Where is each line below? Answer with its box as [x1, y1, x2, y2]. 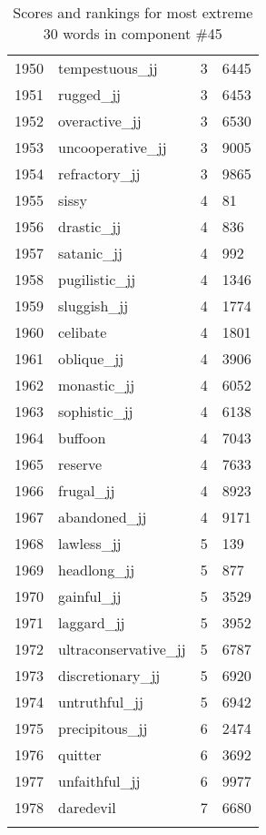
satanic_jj [58, 242, 123, 263]
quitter [58, 744, 102, 765]
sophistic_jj [58, 401, 133, 422]
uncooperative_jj [58, 137, 167, 158]
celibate [58, 321, 107, 342]
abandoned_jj [58, 506, 147, 527]
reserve [58, 453, 103, 474]
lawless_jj [58, 533, 122, 554]
